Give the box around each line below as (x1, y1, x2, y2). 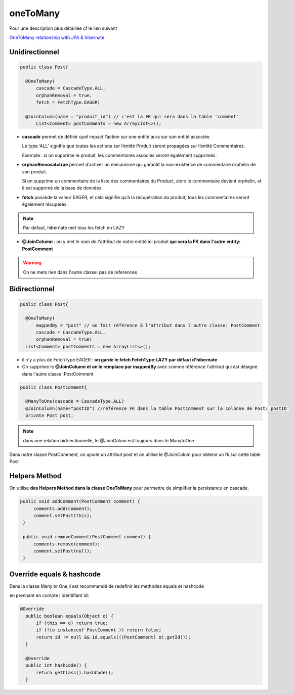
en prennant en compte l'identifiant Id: (9, 592, 90, 598)
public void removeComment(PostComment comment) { (23, 534, 151, 540)
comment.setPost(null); (33, 548, 93, 553)
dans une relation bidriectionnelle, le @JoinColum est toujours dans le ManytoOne (23, 437, 194, 443)
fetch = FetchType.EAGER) (36, 99, 101, 105)
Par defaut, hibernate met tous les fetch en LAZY (23, 224, 125, 230)
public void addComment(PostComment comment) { (20, 498, 140, 504)
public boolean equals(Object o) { (25, 613, 114, 619)
